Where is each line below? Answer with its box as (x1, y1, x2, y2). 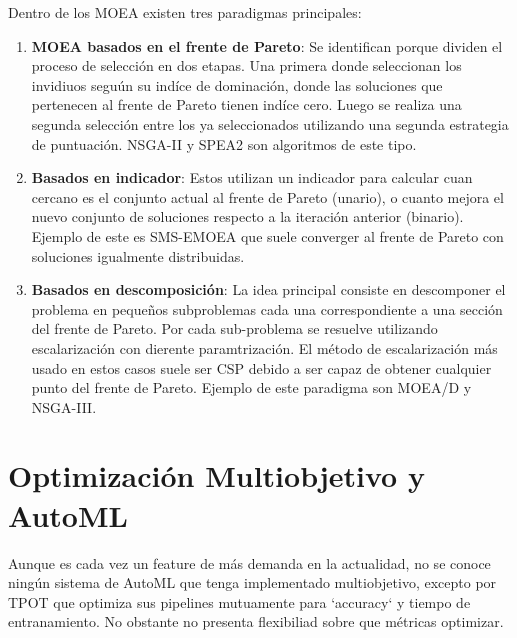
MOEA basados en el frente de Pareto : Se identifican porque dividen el (31, 35, 503, 56)
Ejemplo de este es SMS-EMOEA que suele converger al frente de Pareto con (31, 225, 504, 246)
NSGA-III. (31, 396, 97, 417)
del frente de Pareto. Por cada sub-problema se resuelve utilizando (31, 318, 438, 339)
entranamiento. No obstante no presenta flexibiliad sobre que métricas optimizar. (8, 611, 504, 632)
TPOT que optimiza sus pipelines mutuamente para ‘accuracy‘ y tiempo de (8, 591, 471, 612)
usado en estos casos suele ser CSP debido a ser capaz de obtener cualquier (31, 357, 492, 378)
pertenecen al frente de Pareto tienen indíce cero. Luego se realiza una (31, 94, 462, 115)
